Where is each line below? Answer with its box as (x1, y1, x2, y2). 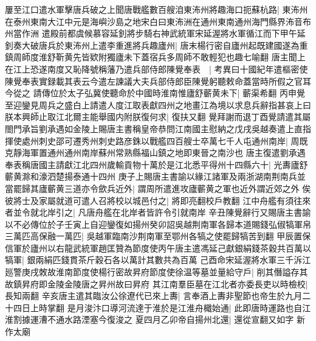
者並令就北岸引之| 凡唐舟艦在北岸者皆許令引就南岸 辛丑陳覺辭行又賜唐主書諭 (5, 206, 311, 219)
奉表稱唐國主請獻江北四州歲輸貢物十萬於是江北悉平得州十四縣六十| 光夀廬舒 (5, 158, 308, 170)
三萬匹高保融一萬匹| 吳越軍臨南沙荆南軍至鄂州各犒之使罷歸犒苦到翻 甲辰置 (5, 230, 303, 242)
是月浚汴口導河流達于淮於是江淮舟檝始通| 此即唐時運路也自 (67, 301, 303, 314)
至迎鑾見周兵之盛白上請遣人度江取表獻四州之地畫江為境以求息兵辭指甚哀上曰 (5, 98, 311, 111)
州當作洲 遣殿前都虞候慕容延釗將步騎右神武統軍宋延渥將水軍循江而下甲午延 (5, 27, 306, 40)
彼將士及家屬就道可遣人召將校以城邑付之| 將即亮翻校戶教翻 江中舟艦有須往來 (5, 194, 311, 206)
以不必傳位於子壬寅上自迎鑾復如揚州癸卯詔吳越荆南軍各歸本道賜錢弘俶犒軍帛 (5, 217, 311, 230)
